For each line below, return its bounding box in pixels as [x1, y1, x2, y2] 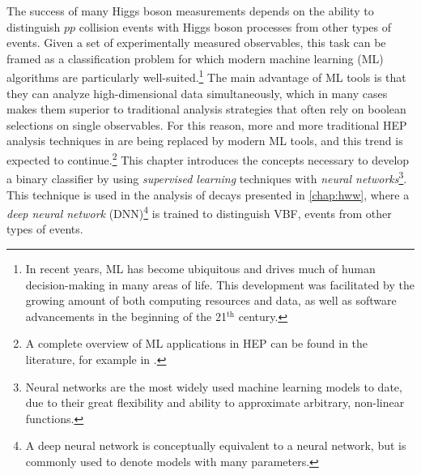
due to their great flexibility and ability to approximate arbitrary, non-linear [25, 394, 405, 411]
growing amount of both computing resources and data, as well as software [25, 292, 397, 309]
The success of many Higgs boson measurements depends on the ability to [6, 2, 374, 19]
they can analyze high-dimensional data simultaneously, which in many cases [6, 84, 388, 101]
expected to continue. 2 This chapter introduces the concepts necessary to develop [6, 149, 410, 168]
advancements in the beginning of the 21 [25, 307, 227, 324]
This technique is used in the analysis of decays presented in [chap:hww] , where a [6, 186, 410, 203]
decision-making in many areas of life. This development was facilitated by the [25, 276, 415, 293]
